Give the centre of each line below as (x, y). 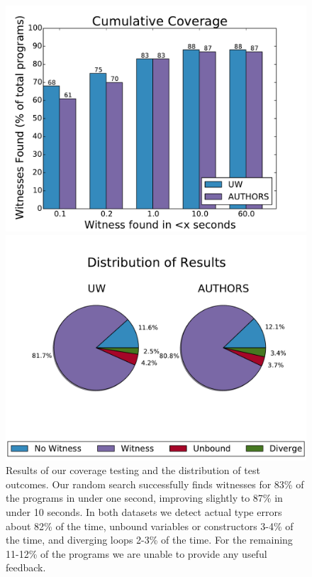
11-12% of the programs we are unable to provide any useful (136, 553)
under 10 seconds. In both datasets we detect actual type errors (144, 511)
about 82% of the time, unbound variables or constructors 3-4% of (150, 526)
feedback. (26, 567)
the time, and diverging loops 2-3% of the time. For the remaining (149, 540)
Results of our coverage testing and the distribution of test (133, 470)
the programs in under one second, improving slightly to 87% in (144, 498)
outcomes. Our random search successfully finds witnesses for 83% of (155, 484)
